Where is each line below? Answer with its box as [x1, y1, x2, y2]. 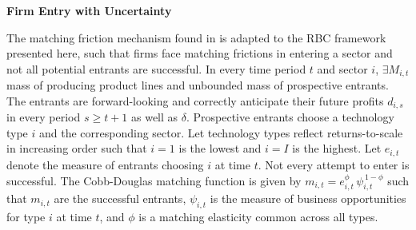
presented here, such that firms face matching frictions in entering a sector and [6, 45, 393, 61]
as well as [131, 109, 178, 125]
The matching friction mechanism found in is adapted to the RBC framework [6, 29, 386, 46]
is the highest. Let [292, 140, 382, 157]
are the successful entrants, [54, 190, 186, 207]
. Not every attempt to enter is [258, 156, 410, 172]
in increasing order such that [6, 140, 147, 157]
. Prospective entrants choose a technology [186, 109, 394, 125]
